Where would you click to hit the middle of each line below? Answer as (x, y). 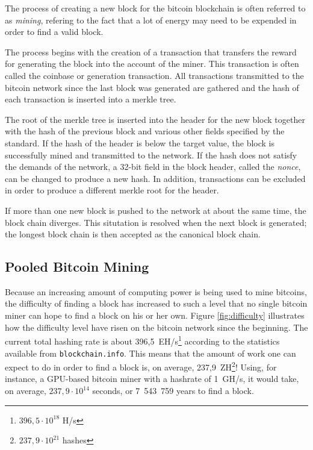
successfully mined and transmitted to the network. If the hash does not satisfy (151, 155)
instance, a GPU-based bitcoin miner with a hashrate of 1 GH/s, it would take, (152, 379)
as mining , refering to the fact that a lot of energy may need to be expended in (151, 20)
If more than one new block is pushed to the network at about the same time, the (156, 210)
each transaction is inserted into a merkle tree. (91, 99)
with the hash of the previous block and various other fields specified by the (145, 131)
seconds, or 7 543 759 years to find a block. (173, 391)
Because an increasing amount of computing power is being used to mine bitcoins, (156, 291)
